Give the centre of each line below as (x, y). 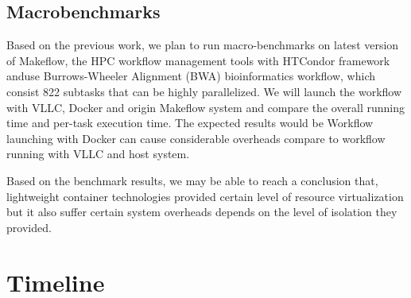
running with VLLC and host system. (98, 154)
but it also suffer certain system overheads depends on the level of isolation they (202, 212)
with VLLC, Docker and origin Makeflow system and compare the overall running (206, 107)
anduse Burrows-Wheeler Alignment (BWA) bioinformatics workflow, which (191, 76)
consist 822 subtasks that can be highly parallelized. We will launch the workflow (204, 91)
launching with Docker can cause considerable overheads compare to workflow (196, 138)
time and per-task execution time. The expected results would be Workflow (190, 123)
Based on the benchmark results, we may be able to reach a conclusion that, (192, 180)
